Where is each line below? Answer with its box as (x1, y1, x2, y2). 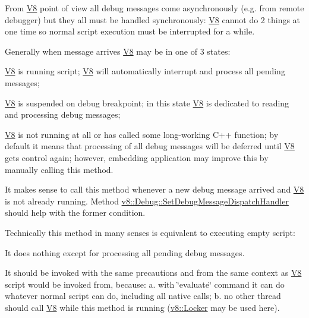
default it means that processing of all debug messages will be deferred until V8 (5, 140, 295, 152)
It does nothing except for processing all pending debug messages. (5, 246, 245, 259)
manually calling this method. (5, 163, 113, 175)
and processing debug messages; (5, 108, 121, 121)
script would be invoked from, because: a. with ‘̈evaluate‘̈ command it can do (5, 278, 285, 290)
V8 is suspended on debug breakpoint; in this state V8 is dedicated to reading (5, 96, 289, 109)
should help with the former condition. (5, 206, 146, 219)
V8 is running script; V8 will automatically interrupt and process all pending (5, 65, 285, 77)
